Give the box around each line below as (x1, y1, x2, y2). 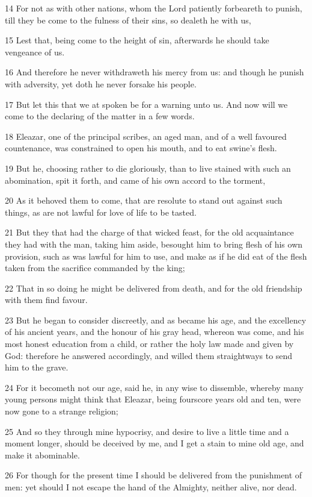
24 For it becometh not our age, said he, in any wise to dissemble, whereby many (5, 381, 304, 393)
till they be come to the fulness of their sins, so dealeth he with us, (5, 13, 251, 26)
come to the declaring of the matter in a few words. (5, 110, 195, 122)
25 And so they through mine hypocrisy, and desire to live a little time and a (5, 425, 289, 437)
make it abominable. (5, 448, 80, 461)
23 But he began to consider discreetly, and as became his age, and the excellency (5, 313, 307, 326)
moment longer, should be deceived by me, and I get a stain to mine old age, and (5, 437, 304, 449)
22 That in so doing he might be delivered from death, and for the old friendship (5, 281, 302, 294)
